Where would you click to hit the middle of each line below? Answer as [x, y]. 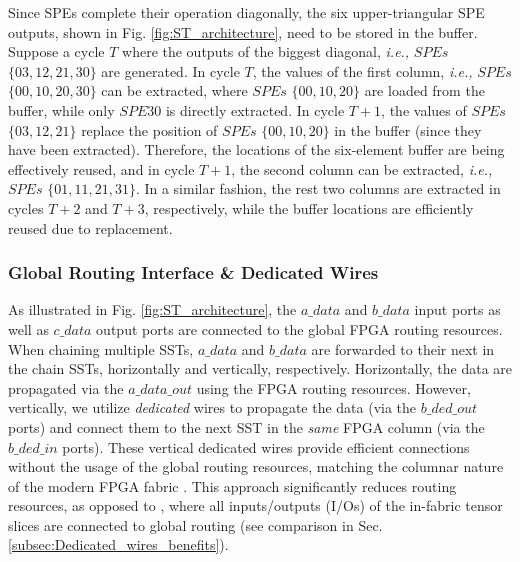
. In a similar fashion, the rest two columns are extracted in [318, 188]
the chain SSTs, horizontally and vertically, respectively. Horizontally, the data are [260, 368]
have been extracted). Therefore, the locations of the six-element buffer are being [256, 149]
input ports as [457, 309]
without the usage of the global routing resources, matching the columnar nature [256, 466]
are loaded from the [424, 90]
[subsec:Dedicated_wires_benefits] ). [118, 544]
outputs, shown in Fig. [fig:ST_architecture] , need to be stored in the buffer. [243, 31]
